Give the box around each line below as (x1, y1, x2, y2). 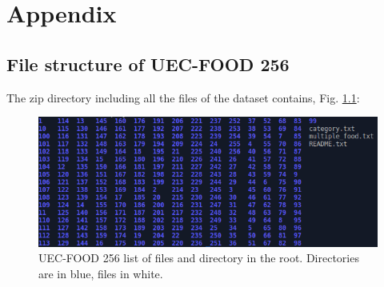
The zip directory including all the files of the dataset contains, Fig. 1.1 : (6, 89, 360, 106)
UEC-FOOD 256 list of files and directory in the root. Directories (38, 249, 359, 266)
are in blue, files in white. (38, 265, 163, 282)
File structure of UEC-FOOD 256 (6, 51, 290, 76)
